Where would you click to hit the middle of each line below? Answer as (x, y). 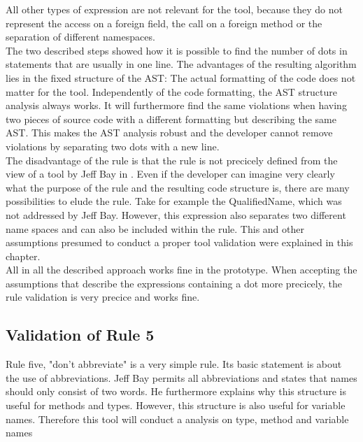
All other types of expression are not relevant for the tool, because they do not (174, 9)
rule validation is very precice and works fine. (103, 297)
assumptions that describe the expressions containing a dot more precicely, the (174, 283)
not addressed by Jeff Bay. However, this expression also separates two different (176, 214)
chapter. (23, 256)
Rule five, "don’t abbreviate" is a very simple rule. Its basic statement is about (174, 364)
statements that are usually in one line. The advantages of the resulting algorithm (181, 64)
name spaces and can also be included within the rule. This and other (155, 228)
